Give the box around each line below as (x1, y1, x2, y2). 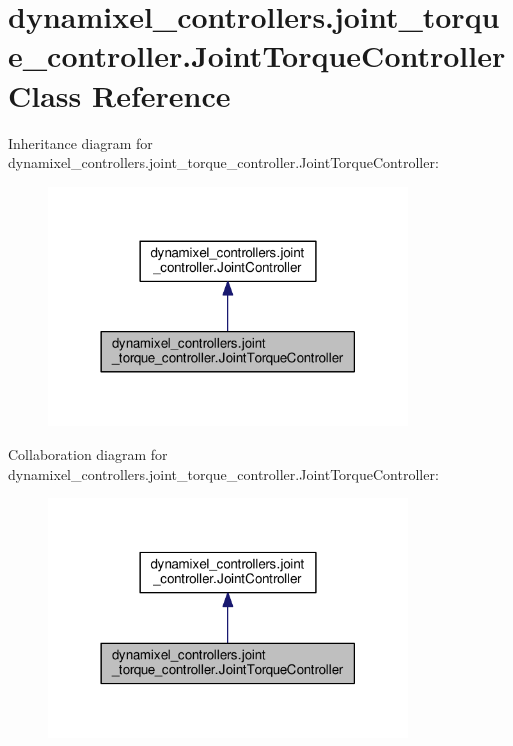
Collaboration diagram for (8, 444, 168, 465)
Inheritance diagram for (8, 132, 153, 153)
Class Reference (8, 74, 231, 115)
